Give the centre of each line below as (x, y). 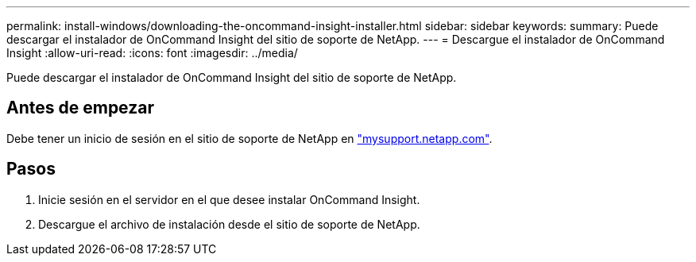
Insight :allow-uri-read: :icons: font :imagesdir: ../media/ (152, 53)
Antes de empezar (80, 108)
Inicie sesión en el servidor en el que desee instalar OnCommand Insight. (229, 199)
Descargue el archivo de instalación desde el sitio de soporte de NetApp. (229, 224)
